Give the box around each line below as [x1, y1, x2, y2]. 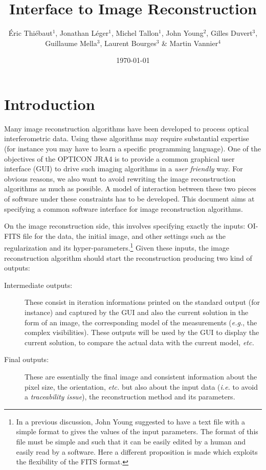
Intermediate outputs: [4, 279, 73, 290]
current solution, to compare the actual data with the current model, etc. [25, 337, 254, 347]
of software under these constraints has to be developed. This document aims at [4, 193, 255, 204]
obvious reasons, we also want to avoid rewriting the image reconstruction [4, 173, 236, 184]
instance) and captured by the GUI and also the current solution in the [25, 307, 249, 317]
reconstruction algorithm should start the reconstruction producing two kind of [4, 252, 252, 263]
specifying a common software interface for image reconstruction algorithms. [4, 203, 243, 214]
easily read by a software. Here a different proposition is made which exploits [16, 446, 258, 457]
